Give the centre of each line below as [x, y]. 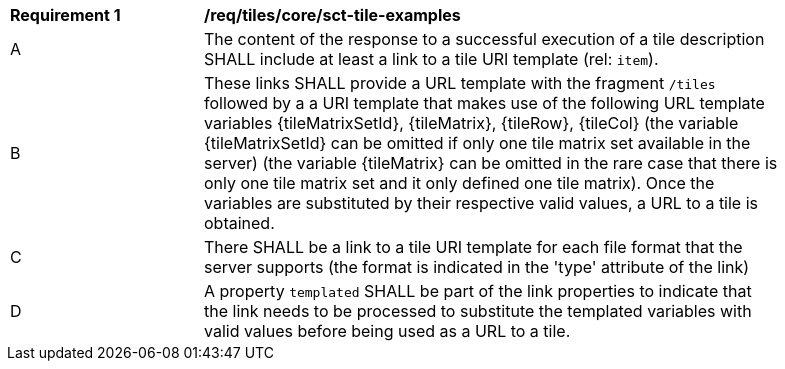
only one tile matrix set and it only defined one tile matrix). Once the [459, 183]
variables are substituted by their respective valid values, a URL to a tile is [481, 203]
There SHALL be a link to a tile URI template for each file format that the [473, 247]
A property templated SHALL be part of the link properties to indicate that [478, 291]
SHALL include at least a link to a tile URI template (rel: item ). [431, 59]
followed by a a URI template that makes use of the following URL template [484, 103]
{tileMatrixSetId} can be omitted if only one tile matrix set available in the [477, 143]
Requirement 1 [65, 15]
